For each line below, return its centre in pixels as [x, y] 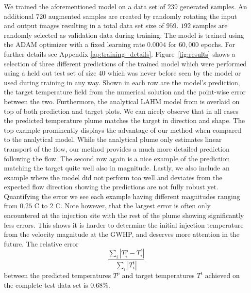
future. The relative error [41, 243]
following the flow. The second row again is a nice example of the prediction [117, 158]
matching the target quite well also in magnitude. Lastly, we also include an [117, 168]
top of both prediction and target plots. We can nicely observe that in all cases [121, 111]
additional [19, 16]
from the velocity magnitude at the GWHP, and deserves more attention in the [122, 234]
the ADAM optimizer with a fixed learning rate [75, 44]
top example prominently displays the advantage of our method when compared [123, 130]
